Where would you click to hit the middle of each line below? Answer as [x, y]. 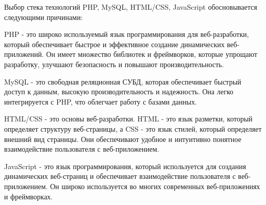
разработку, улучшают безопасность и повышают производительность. [114, 64]
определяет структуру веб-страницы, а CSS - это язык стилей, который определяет [133, 128]
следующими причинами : [43, 17]
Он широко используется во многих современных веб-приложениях [155, 186]
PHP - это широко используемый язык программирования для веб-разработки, [127, 34]
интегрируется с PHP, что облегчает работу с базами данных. [101, 101]
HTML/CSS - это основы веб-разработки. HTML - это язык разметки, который [128, 119]
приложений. [24, 54]
